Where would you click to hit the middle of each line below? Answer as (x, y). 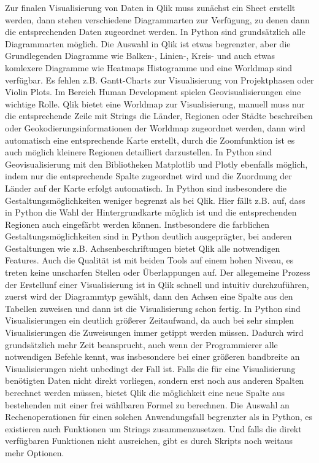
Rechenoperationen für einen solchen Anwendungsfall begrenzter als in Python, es (159, 417)
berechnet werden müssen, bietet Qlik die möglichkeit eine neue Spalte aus (145, 392)
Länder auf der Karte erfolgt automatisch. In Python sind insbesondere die (146, 188)
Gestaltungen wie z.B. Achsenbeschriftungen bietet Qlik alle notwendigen (143, 248)
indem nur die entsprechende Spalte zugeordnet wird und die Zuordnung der (148, 176)
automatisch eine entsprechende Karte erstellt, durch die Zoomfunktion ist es (150, 140)
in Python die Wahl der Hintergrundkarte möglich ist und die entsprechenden (151, 212)
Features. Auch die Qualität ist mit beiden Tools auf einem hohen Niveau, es (149, 260)
